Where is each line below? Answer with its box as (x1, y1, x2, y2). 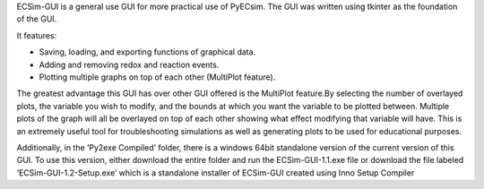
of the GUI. (16, 13, 57, 24)
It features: (16, 30, 57, 40)
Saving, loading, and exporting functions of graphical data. (39, 47, 256, 57)
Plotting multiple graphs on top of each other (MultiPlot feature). (39, 72, 276, 82)
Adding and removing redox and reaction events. (39, 59, 220, 70)
